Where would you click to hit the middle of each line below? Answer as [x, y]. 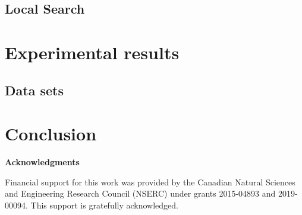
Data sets [34, 90]
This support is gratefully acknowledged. [104, 205]
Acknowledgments [42, 162]
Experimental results [92, 52]
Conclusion [51, 134]
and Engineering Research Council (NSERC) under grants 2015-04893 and [140, 193]
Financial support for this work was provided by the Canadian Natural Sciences [150, 182]
